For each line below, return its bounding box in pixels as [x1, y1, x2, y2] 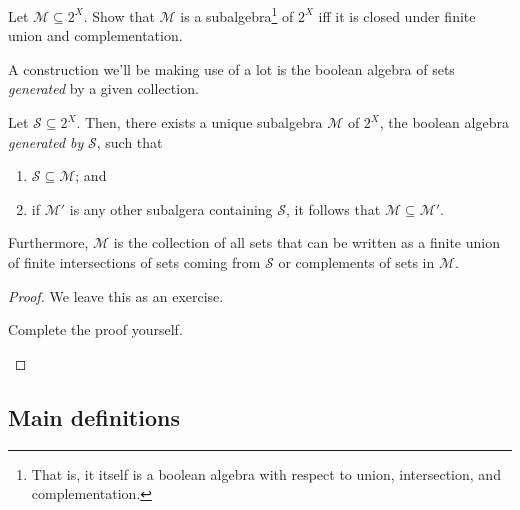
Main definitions [8, 401, 180, 432]
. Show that [83, 5, 155, 26]
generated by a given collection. [8, 78, 199, 99]
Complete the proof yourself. [8, 319, 183, 340]
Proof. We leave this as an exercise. [8, 285, 224, 306]
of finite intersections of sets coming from [8, 252, 261, 272]
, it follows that [286, 198, 381, 219]
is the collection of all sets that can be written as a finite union [113, 232, 500, 253]
